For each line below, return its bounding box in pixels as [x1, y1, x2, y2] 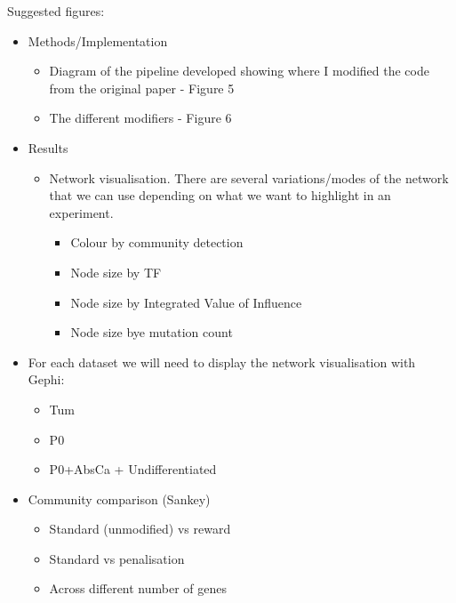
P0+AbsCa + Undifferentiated [49, 460, 217, 478]
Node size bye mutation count [70, 323, 233, 342]
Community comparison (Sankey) [28, 489, 211, 508]
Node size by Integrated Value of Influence [70, 293, 302, 311]
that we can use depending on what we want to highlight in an [49, 186, 391, 205]
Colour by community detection [70, 233, 244, 252]
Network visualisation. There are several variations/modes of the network [49, 168, 449, 187]
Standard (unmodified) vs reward [49, 519, 231, 538]
